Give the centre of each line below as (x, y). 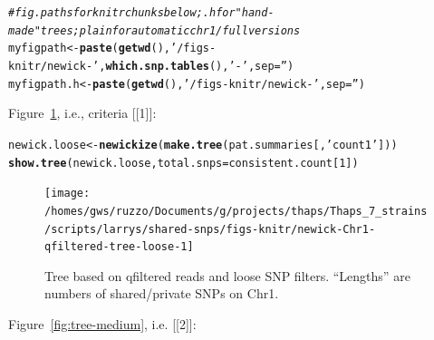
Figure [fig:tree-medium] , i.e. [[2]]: (102, 324)
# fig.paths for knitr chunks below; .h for (122, 13)
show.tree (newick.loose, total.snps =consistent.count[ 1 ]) (183, 163)
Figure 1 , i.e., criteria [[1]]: (82, 113)
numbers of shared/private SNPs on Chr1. (162, 293)
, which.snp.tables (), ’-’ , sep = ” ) (197, 66)
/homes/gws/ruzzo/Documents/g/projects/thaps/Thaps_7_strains (236, 211)
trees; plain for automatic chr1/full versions (170, 30)
